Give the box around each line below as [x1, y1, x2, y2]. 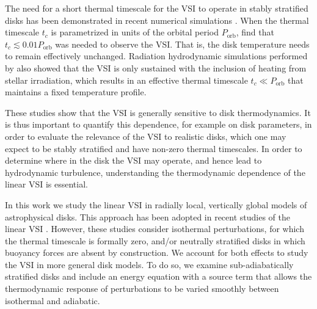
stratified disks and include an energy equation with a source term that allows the [5, 270, 312, 283]
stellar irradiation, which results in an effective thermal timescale [5, 73, 248, 86]
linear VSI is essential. [5, 178, 88, 191]
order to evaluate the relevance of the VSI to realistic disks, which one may [5, 129, 286, 142]
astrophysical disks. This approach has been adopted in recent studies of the [5, 210, 291, 223]
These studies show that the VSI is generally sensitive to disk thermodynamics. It [5, 106, 311, 118]
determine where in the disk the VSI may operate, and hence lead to [5, 154, 262, 167]
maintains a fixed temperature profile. [5, 85, 147, 98]
